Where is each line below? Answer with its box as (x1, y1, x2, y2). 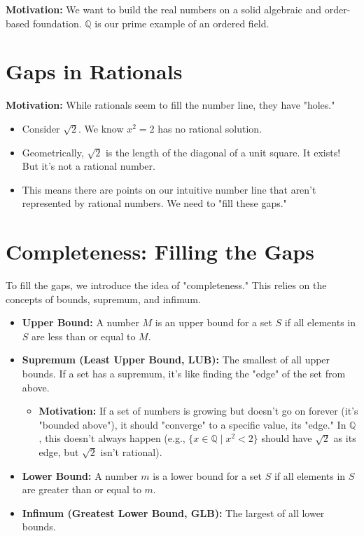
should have (261, 431, 312, 445)
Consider (22, 121, 60, 135)
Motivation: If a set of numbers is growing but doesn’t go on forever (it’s (38, 403, 358, 418)
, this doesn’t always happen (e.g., (38, 431, 185, 445)
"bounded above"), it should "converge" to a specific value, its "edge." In (38, 417, 346, 431)
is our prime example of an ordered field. (94, 15, 269, 30)
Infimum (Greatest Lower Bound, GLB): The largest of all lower (22, 505, 325, 520)
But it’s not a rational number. (22, 159, 155, 173)
